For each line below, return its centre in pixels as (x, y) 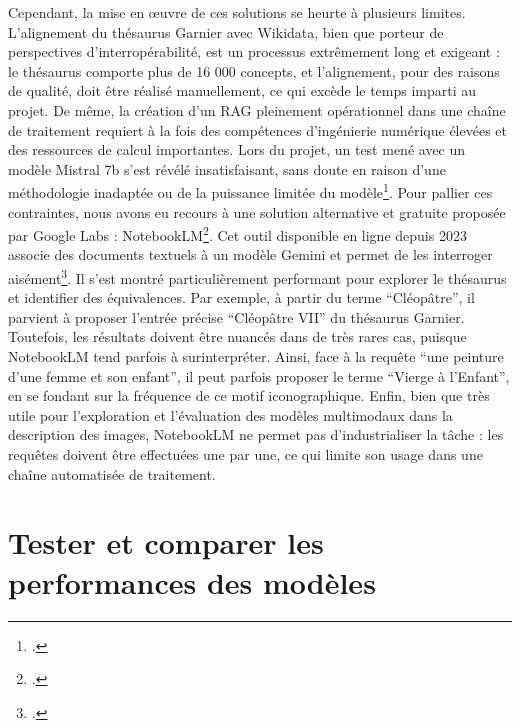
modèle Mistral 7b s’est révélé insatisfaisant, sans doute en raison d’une (227, 168)
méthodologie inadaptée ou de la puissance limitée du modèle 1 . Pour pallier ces (250, 190)
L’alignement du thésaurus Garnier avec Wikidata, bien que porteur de (226, 31)
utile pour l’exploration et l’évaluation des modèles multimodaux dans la (230, 414)
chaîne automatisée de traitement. (112, 473)
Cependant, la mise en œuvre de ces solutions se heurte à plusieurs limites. (237, 12)
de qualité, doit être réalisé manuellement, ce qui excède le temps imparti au (242, 90)
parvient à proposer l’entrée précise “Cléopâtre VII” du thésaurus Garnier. (236, 316)
